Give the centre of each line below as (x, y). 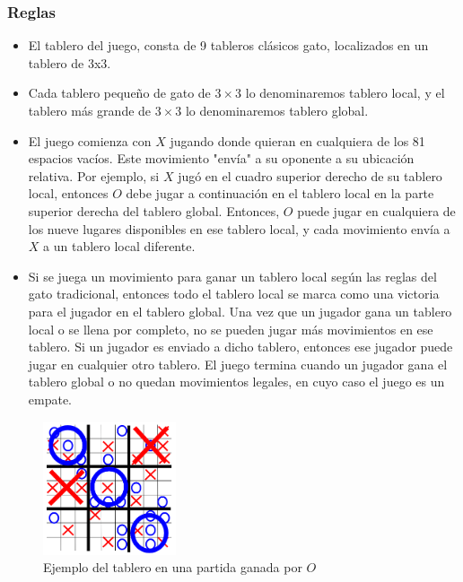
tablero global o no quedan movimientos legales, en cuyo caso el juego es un (236, 382)
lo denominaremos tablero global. (277, 110)
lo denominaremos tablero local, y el (345, 93)
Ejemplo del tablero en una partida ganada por (173, 567)
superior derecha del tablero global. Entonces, (154, 210)
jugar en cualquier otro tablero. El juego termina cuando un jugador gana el (238, 364)
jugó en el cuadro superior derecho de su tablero (310, 175)
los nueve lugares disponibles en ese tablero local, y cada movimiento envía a (239, 228)
